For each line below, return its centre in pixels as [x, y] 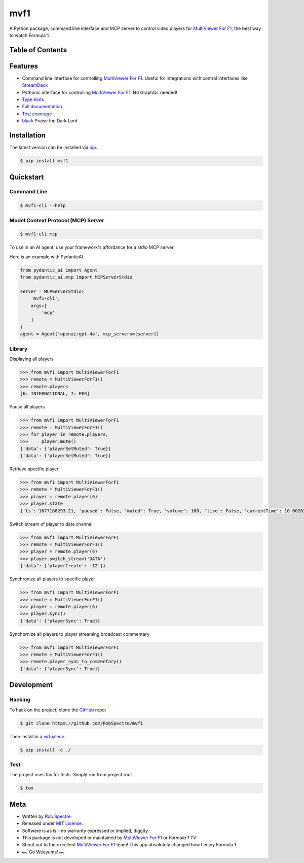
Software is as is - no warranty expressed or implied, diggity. [86, 831]
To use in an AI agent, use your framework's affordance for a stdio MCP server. [92, 247]
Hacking [20, 700]
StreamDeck [35, 85]
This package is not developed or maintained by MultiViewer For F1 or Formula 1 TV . [110, 838]
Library [18, 349]
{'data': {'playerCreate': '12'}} [63, 566]
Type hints [33, 99]
